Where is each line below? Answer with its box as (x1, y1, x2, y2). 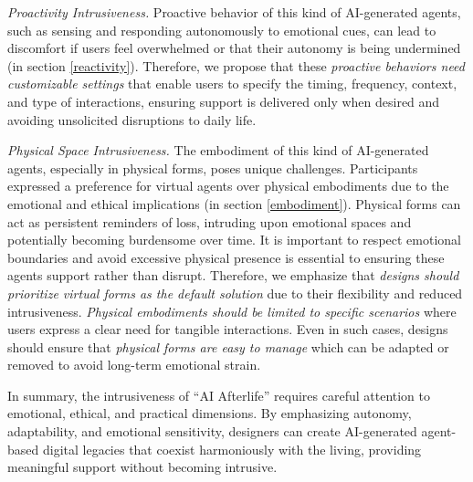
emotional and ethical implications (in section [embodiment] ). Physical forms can (7, 194, 461, 213)
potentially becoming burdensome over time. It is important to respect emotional (7, 230, 461, 249)
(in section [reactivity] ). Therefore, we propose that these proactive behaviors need (7, 56, 465, 75)
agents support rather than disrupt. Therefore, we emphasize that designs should (7, 266, 459, 285)
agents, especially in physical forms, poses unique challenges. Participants (7, 158, 418, 177)
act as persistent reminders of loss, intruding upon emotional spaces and (7, 212, 412, 231)
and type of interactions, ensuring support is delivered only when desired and (7, 91, 440, 110)
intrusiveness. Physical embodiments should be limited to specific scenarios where (7, 301, 457, 320)
